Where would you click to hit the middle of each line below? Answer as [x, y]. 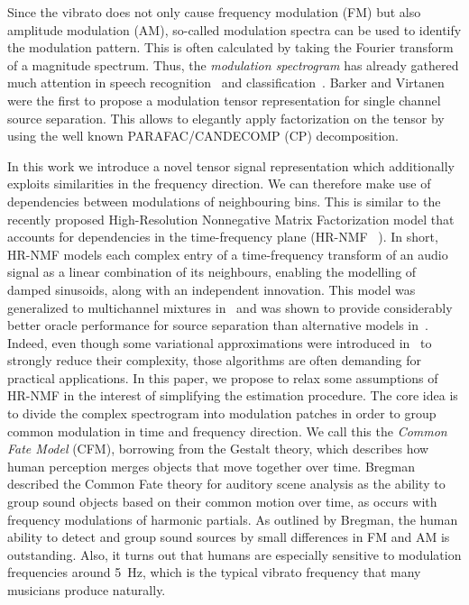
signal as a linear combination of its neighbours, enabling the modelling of [212, 272]
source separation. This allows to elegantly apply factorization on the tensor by [226, 118]
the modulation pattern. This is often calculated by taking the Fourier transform [230, 47]
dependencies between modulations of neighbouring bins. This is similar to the [224, 201]
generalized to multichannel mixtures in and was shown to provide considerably [230, 307]
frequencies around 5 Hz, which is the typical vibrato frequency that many [214, 572]
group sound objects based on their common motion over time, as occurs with [222, 502]
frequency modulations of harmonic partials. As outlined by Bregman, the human [233, 519]
